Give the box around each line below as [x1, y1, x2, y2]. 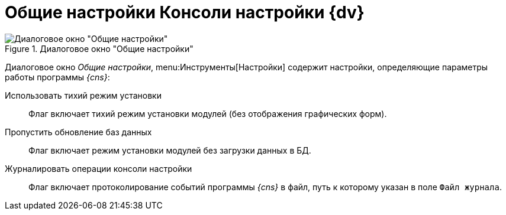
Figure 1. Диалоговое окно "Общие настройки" [5, 43, 194, 54]
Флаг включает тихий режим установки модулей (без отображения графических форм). [28, 108, 387, 119]
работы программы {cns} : [5, 71, 110, 82]
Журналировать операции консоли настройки [5, 163, 192, 174]
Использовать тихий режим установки [5, 90, 162, 100]
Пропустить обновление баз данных [5, 126, 152, 137]
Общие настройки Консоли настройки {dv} [5, 2, 365, 22]
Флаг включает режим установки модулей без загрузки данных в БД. [28, 145, 311, 155]
